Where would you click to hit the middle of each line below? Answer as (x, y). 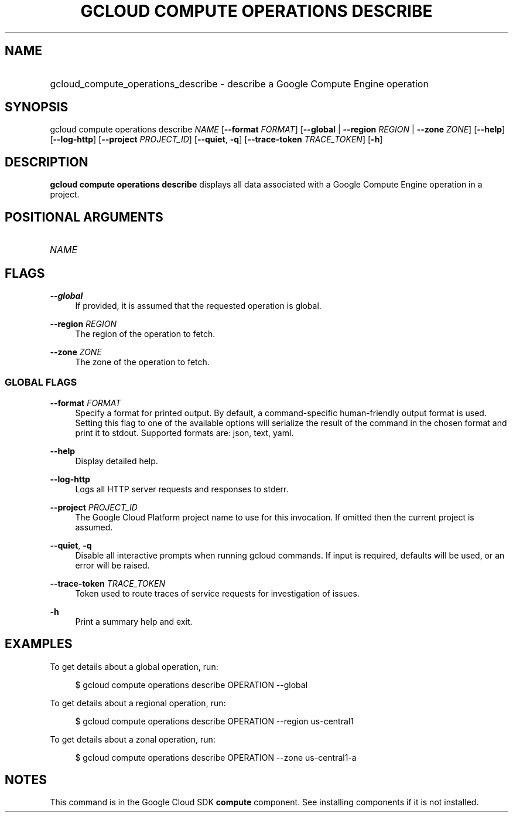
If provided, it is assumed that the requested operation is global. (198, 305)
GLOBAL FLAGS (41, 382)
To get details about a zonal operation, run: (133, 739)
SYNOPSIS (37, 107)
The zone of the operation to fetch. (142, 362)
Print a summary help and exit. (134, 621)
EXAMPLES (39, 644)
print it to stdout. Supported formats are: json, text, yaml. (184, 433)
